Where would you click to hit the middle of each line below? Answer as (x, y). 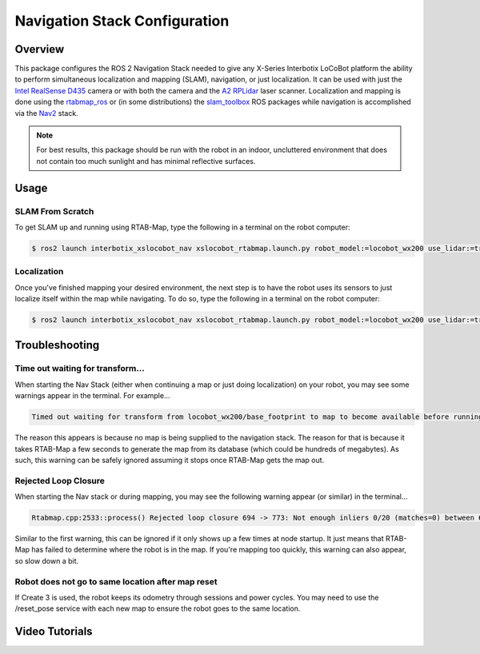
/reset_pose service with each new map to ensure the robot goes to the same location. (158, 608)
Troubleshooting (57, 345)
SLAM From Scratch (54, 211)
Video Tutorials (54, 632)
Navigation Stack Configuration (122, 21)
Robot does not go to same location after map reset (116, 581)
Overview (40, 49)
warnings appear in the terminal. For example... (92, 396)
